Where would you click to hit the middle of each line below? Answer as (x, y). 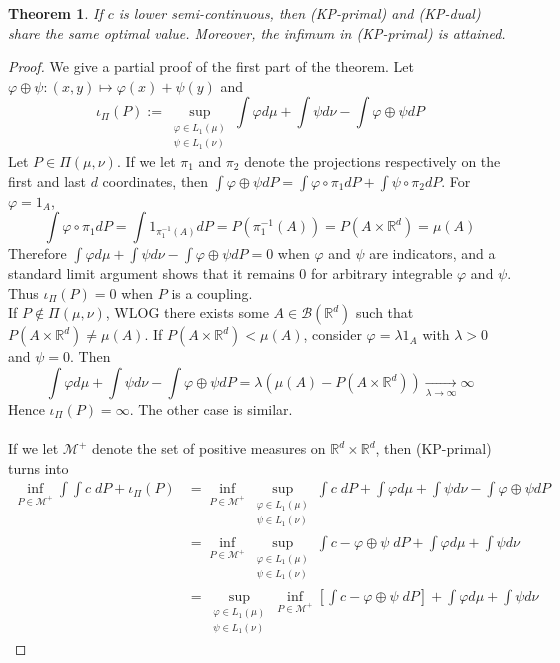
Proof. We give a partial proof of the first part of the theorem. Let (211, 66)
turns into (38, 467)
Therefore (37, 253)
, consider (332, 334)
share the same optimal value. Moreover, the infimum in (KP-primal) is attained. (257, 32)
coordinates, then (155, 180)
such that (385, 312)
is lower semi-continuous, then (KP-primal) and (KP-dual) (299, 13)
